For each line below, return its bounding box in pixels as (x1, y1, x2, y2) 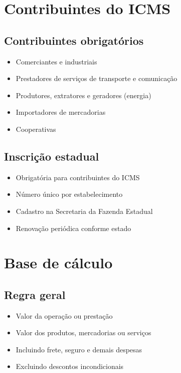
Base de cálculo (4, 252, 113, 273)
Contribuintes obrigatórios (4, 32, 144, 48)
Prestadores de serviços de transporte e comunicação (16, 73, 177, 84)
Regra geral (4, 286, 66, 302)
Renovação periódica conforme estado (16, 222, 131, 233)
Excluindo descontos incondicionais (16, 361, 124, 371)
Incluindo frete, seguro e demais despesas (16, 344, 142, 354)
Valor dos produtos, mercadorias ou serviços (16, 327, 151, 338)
